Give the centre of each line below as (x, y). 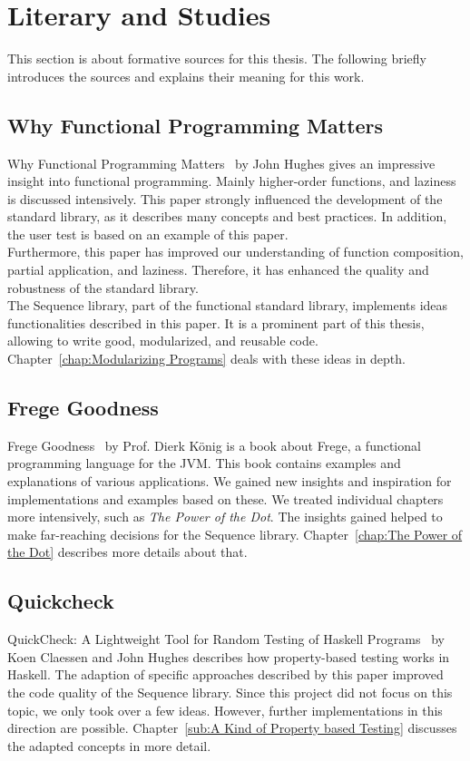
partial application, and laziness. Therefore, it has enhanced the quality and (218, 270)
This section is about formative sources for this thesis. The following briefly (217, 59)
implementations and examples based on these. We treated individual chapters (225, 498)
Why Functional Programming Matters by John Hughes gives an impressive (221, 163)
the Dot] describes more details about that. (127, 552)
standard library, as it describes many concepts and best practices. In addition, (227, 216)
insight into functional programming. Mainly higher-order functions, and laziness (232, 181)
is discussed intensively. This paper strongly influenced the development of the (225, 198)
